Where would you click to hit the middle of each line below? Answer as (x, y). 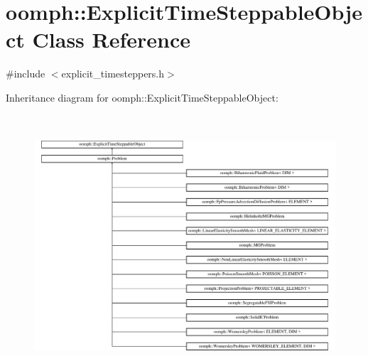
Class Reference (112, 39)
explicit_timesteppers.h (113, 74)
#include (26, 74)
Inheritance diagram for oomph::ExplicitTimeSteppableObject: (142, 97)
